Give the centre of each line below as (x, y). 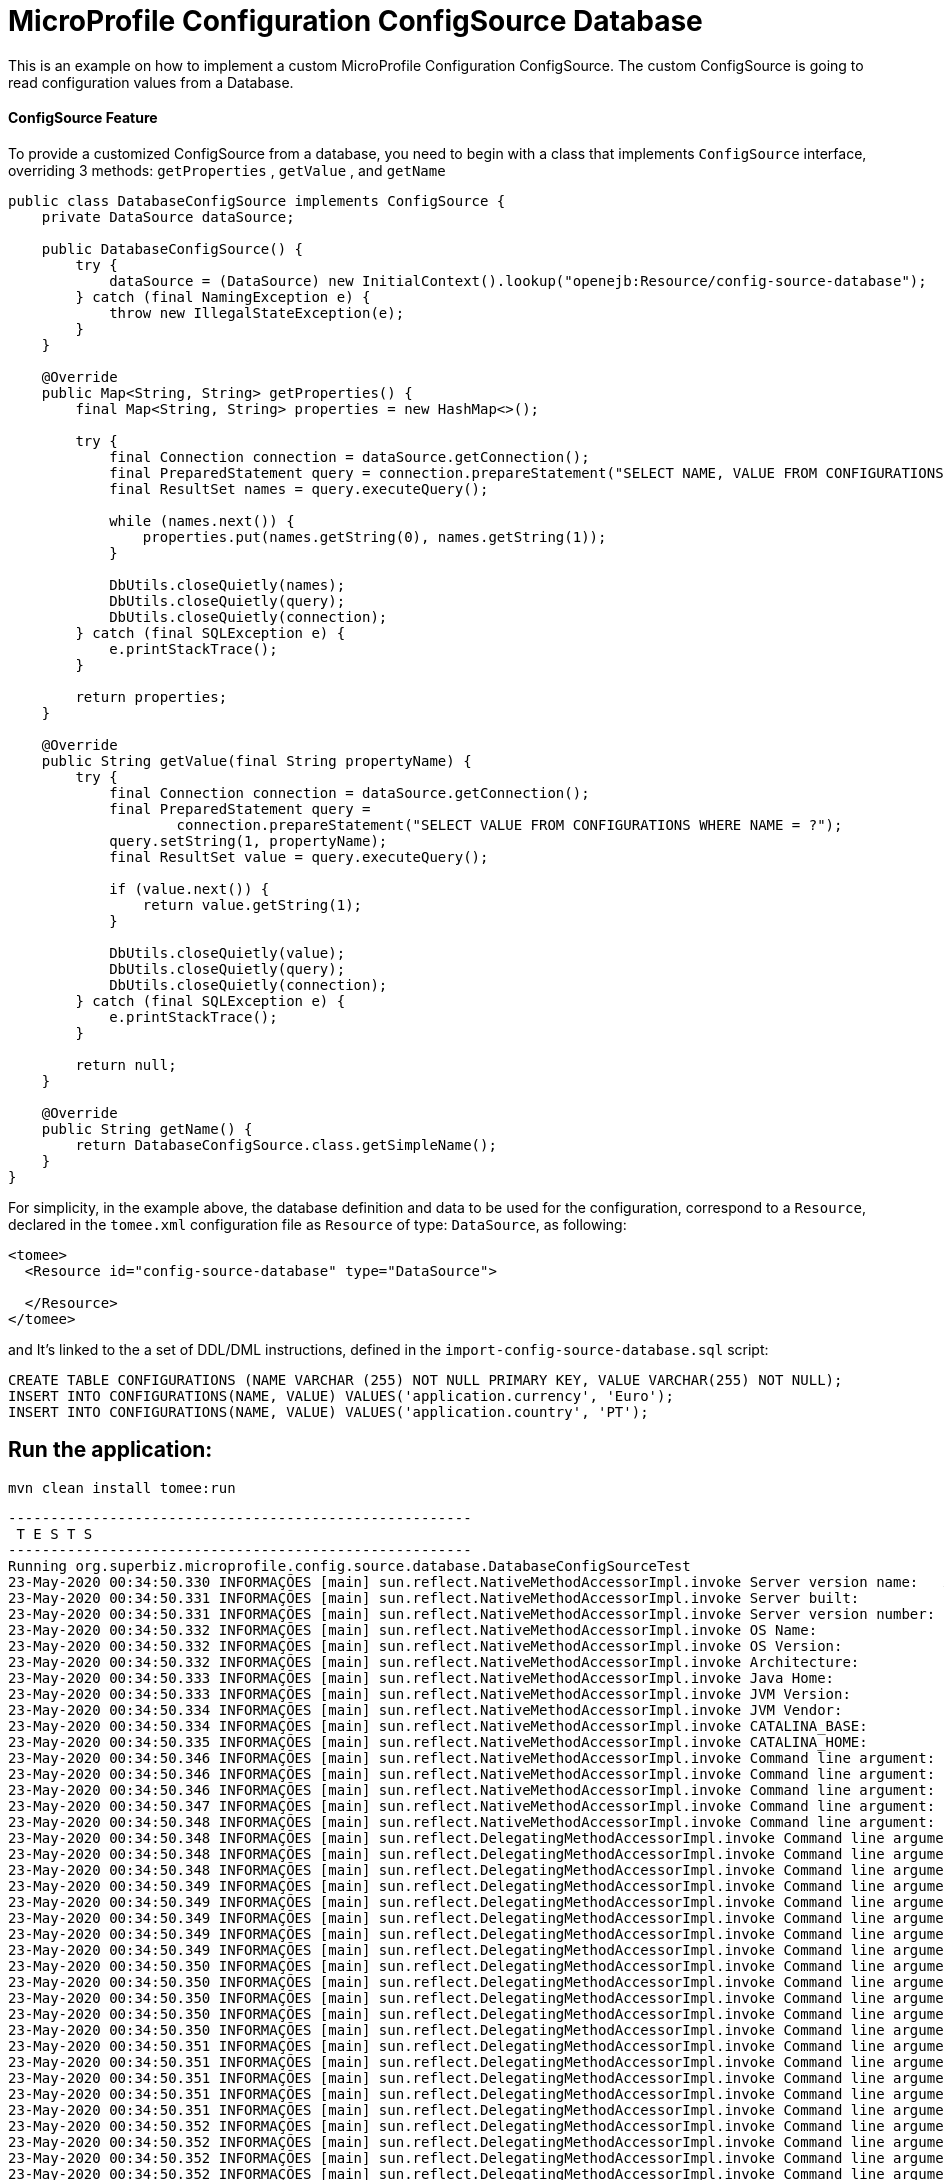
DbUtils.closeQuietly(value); (227, 952)
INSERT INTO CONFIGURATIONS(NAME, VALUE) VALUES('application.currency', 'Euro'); (341, 1395)
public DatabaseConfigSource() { (172, 248)
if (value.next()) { (189, 888)
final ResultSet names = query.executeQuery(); (299, 488)
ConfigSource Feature (83, 118)
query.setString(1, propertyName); (248, 840)
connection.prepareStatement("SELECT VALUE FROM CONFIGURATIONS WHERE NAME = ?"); (509, 824)
